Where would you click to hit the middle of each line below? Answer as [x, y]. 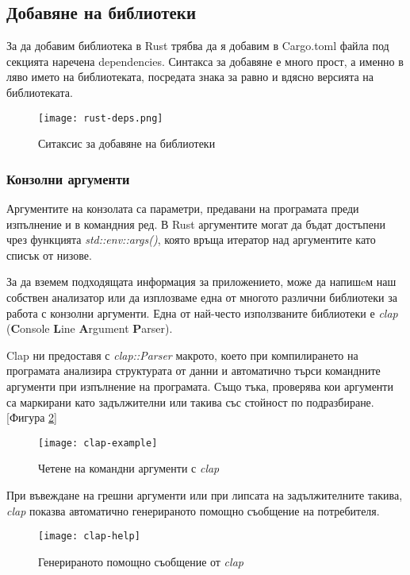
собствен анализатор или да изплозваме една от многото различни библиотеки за [202, 297]
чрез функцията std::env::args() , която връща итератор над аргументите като [191, 239]
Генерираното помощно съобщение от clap [141, 561]
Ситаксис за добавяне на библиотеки [127, 143]
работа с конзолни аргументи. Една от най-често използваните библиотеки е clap [202, 313]
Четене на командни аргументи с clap [129, 468]
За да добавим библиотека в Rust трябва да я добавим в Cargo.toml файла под [198, 46]
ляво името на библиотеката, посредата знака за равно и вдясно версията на [190, 77]
